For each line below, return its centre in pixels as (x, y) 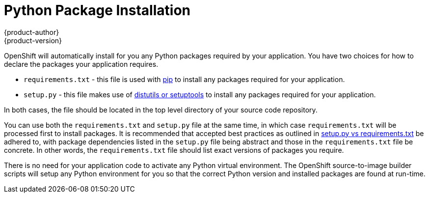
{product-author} (32, 32)
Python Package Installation (97, 10)
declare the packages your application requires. (81, 64)
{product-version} (33, 40)
